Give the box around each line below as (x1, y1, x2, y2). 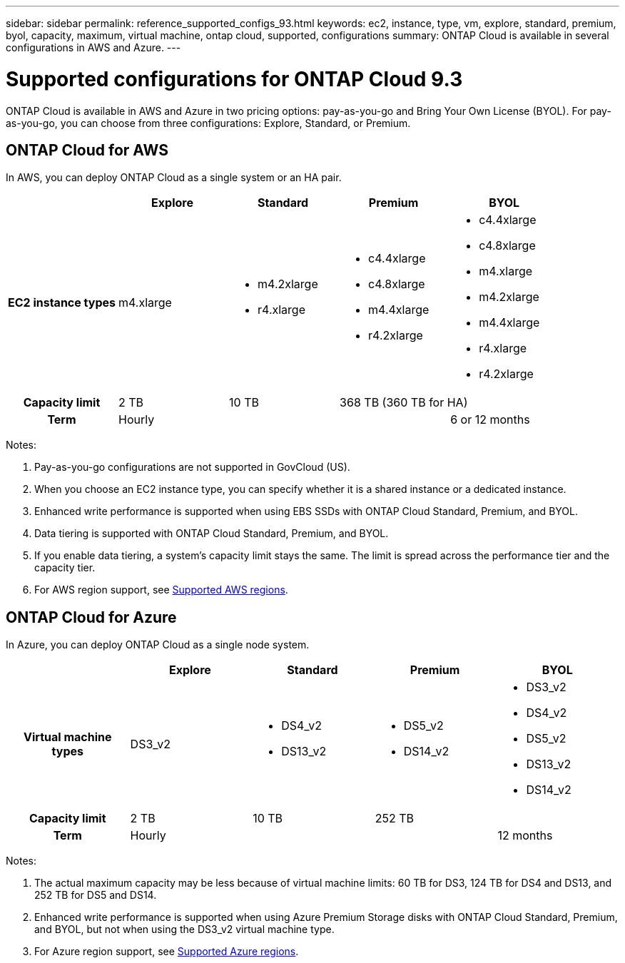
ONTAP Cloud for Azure (6, 608, 177, 626)
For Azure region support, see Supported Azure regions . (34, 945, 299, 958)
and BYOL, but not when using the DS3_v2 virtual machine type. (34, 923, 335, 936)
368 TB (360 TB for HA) (340, 395, 468, 410)
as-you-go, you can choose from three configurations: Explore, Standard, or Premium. (6, 116, 411, 129)
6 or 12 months (450, 412, 530, 427)
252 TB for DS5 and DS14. (34, 889, 157, 902)
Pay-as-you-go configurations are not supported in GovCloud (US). (34, 461, 350, 474)
